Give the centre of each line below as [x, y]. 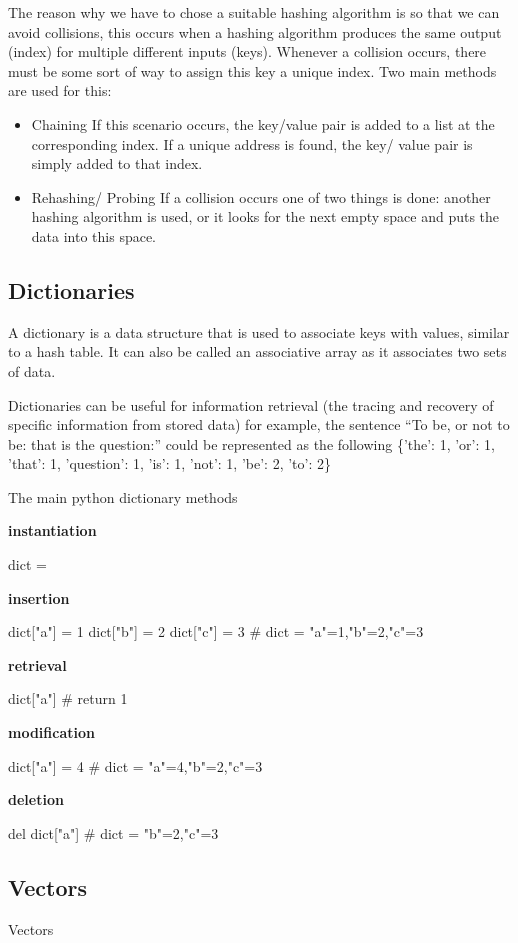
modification [51, 732]
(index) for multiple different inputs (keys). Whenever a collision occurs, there [247, 51]
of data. [32, 370]
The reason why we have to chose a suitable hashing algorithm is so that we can [254, 12]
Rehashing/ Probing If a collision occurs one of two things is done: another [261, 196]
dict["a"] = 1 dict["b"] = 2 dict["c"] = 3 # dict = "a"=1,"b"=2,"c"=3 [216, 631]
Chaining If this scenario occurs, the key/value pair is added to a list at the [263, 123]
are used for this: [60, 90]
